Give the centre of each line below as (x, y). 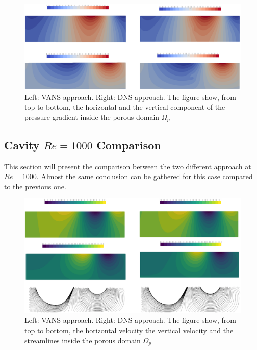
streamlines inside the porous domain (83, 340)
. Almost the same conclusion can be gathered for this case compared (145, 176)
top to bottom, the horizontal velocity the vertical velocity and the (129, 330)
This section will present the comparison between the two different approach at (128, 166)
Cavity (22, 145)
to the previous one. (35, 186)
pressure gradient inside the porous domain (92, 117)
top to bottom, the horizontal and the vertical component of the (125, 107)
